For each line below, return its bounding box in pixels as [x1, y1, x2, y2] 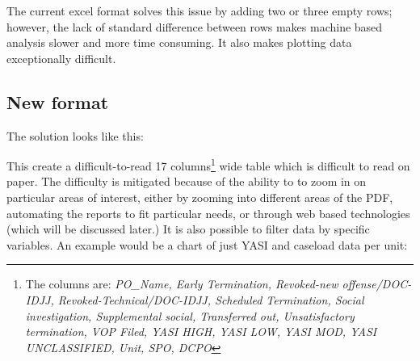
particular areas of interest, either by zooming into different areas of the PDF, [6, 189, 393, 206]
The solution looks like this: [6, 127, 144, 144]
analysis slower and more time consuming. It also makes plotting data [6, 34, 352, 51]
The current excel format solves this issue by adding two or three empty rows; [6, 2, 393, 19]
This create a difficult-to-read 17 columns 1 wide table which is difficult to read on [6, 155, 410, 174]
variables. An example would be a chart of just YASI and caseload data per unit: [6, 236, 408, 253]
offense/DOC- [342, 275, 412, 292]
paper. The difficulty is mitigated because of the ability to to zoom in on [6, 173, 367, 190]
